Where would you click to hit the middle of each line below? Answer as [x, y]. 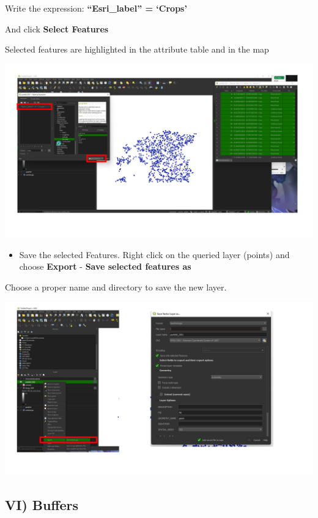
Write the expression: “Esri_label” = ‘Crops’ [96, 8]
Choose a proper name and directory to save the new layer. [116, 287]
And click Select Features [57, 28]
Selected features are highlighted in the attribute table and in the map [137, 49]
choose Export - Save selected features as [105, 266]
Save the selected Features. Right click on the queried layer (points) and [154, 254]
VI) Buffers [42, 505]
